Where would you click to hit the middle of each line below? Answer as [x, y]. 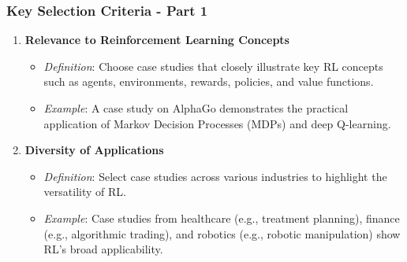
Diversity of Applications [94, 150]
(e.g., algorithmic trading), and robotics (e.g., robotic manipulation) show [222, 233]
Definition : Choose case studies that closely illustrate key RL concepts [213, 66]
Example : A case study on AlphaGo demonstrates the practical [196, 108]
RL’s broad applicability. [103, 249]
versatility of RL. [85, 192]
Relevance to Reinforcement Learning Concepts [157, 40]
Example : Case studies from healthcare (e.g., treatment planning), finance [222, 218]
